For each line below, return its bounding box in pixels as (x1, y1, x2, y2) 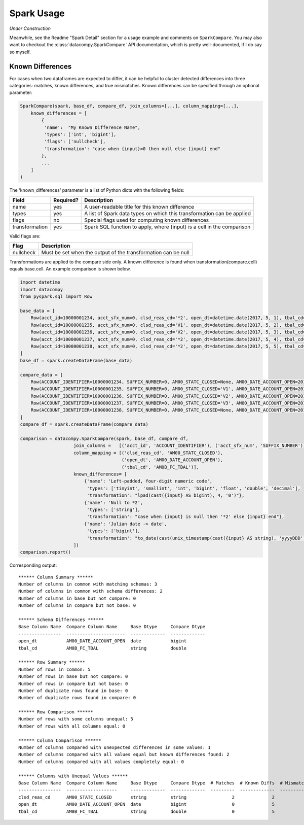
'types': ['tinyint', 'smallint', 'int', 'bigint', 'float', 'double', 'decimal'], (87, 485, 301, 491)
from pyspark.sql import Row (20, 294, 93, 299)
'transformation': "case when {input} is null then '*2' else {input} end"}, (87, 514, 285, 520)
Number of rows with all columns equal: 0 (18, 723, 126, 729)
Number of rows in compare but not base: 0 (18, 680, 128, 686)
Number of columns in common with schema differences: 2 (18, 589, 163, 594)
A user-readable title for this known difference (84, 203, 195, 210)
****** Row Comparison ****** (18, 709, 94, 715)
